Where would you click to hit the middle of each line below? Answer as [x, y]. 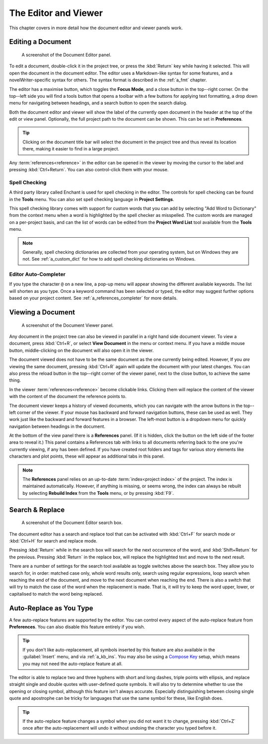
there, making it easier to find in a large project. [71, 149]
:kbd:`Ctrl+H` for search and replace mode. [53, 541]
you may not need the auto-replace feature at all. [72, 664]
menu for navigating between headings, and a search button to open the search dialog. [98, 103]
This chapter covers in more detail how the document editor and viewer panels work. [96, 28]
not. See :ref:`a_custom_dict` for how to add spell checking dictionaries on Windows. [109, 259]
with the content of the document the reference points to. [68, 397]
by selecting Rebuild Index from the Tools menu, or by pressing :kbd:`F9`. [98, 493]
